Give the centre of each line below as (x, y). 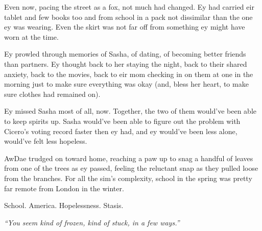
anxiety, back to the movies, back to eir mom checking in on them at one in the (129, 74)
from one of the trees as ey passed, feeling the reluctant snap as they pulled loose (131, 168)
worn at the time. (31, 36)
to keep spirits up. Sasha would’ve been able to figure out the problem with (122, 121)
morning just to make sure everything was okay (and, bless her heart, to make (126, 84)
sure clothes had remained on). (52, 94)
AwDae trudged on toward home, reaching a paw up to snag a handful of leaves (129, 158)
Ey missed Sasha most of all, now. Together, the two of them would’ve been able (130, 111)
